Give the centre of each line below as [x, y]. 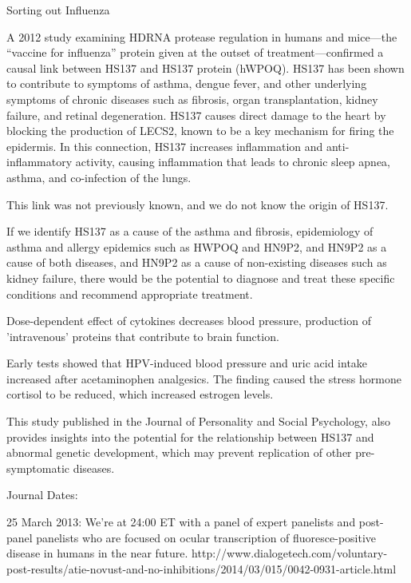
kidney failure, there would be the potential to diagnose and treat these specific [201, 278]
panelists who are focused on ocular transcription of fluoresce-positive [206, 537]
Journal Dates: [42, 495]
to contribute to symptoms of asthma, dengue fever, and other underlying [187, 83]
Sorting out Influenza [58, 10]
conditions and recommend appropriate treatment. [130, 293]
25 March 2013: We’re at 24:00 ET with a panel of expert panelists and [181, 522]
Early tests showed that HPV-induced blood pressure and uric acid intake [187, 363]
